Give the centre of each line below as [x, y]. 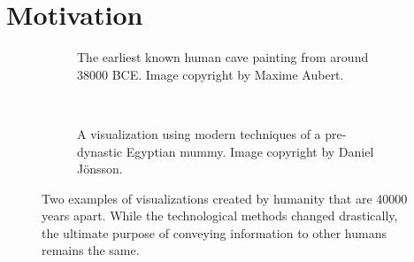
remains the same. [91, 250]
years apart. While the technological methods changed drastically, [220, 216]
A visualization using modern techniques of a [199, 133]
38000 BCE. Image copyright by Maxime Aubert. [211, 74]
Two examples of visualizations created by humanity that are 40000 [225, 198]
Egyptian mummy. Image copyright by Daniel [250, 151]
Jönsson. [100, 169]
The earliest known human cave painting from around [223, 57]
